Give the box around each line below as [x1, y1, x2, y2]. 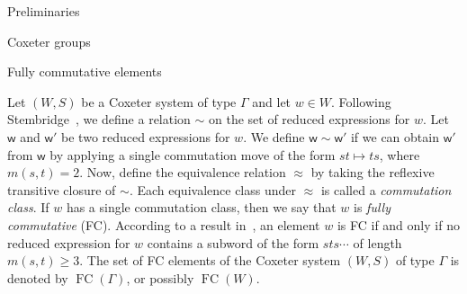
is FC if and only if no [337, 215, 460, 234]
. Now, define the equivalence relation [79, 163, 286, 182]
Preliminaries [7, 2, 80, 20]
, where [379, 145, 420, 164]
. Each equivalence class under [129, 180, 296, 199]
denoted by [7, 268, 68, 287]
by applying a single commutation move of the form [49, 145, 336, 164]
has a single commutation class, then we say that [66, 198, 337, 217]
